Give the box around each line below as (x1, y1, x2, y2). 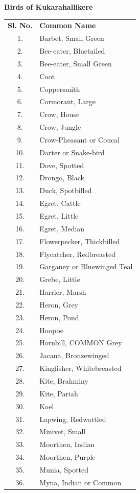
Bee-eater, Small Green (39, 58, 112, 68)
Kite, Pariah (39, 388, 78, 398)
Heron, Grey (39, 299, 78, 310)
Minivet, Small (39, 426, 86, 437)
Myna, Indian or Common (39, 477, 122, 487)
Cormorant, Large (39, 96, 96, 107)
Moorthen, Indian (39, 439, 95, 450)
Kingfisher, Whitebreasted (39, 363, 122, 373)
